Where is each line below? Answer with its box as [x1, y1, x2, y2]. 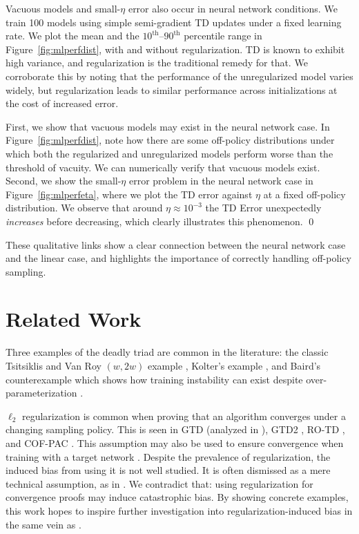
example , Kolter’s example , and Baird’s [147, 359, 321, 372]
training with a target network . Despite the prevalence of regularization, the [6, 449, 331, 464]
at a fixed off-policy [263, 187, 346, 201]
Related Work [6, 305, 142, 333]
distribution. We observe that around [6, 200, 163, 215]
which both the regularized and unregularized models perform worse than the [6, 146, 333, 160]
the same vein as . [6, 517, 81, 531]
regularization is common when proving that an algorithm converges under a [21, 408, 346, 423]
